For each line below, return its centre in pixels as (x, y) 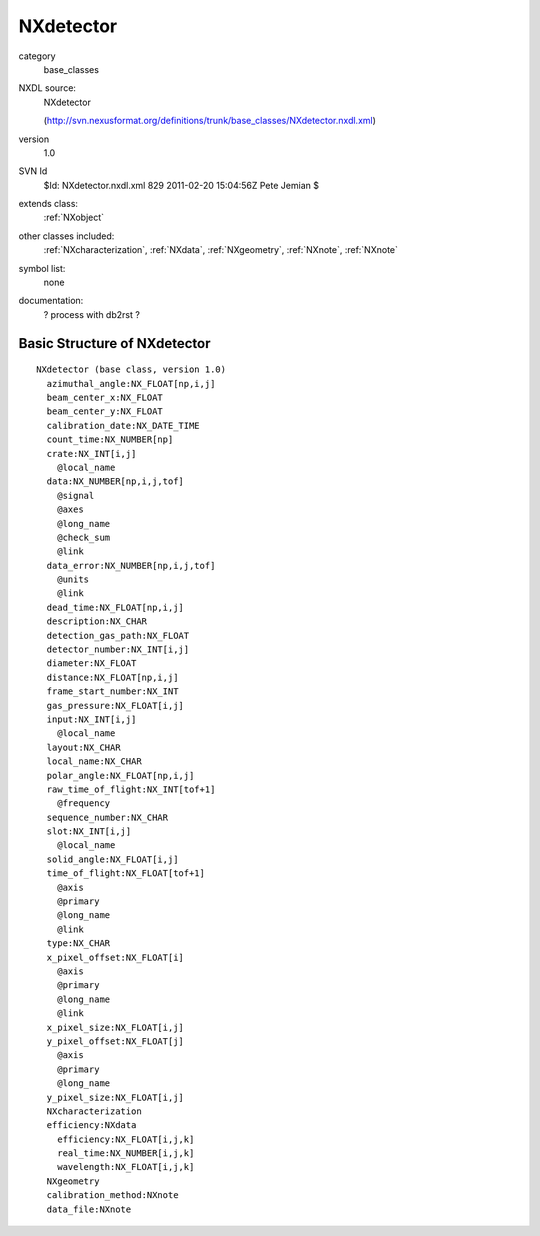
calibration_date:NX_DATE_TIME (123, 425)
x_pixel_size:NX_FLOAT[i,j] (115, 1027)
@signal (75, 495)
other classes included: (66, 236)
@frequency (83, 803)
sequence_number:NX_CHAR (107, 817)
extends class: (48, 204)
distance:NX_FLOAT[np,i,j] (112, 677)
